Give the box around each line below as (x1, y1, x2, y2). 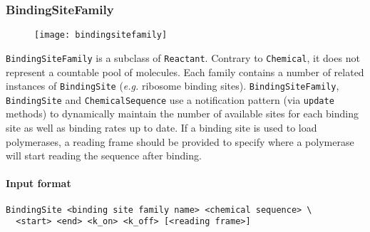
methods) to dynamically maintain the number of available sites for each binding (6, 106, 359, 121)
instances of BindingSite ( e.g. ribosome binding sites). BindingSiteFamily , (6, 78, 339, 93)
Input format (6, 176, 71, 191)
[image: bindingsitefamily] (34, 30, 168, 41)
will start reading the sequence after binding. (6, 148, 202, 163)
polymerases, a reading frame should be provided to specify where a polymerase (6, 134, 354, 149)
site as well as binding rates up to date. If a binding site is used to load (6, 120, 317, 135)
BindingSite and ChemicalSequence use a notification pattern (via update (6, 92, 334, 107)
